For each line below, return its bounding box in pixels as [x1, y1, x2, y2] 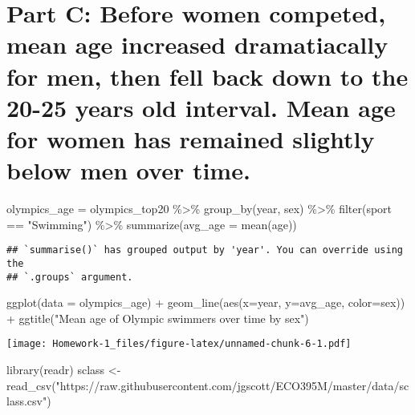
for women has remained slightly [6, 122, 375, 155]
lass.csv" [6, 393, 47, 409]
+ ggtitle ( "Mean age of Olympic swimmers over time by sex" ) [6, 309, 309, 326]
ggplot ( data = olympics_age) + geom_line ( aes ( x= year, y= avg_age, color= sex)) [6, 294, 405, 311]
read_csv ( [6, 377, 56, 393]
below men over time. [6, 154, 250, 187]
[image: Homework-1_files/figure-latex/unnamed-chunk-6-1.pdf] [6, 338, 352, 350]
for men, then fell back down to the [6, 59, 409, 92]
